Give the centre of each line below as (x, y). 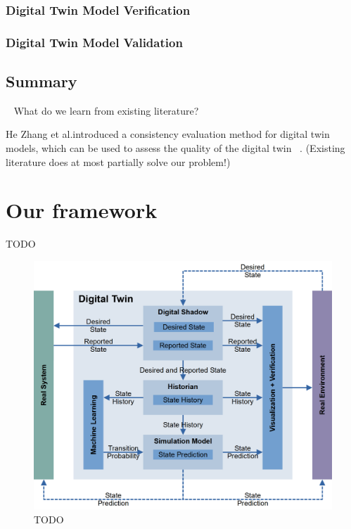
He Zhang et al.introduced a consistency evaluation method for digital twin (168, 134)
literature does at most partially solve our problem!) (118, 161)
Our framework (82, 210)
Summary (42, 81)
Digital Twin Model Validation (94, 42)
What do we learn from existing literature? (106, 110)
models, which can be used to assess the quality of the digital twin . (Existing (175, 148)
